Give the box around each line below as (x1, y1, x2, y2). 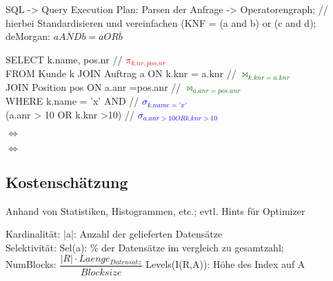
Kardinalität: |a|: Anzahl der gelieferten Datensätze (6, 227, 223, 241)
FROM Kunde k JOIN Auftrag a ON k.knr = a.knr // (6, 66, 236, 81)
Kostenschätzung (6, 171, 128, 192)
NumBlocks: (6, 257, 57, 271)
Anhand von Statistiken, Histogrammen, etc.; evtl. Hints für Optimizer (6, 203, 305, 218)
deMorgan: (6, 29, 51, 43)
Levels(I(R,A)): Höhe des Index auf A (145, 257, 305, 271)
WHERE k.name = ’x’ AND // (6, 94, 139, 108)
